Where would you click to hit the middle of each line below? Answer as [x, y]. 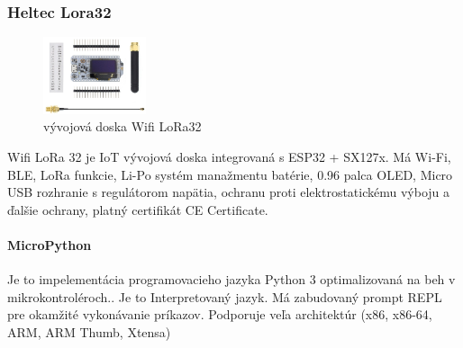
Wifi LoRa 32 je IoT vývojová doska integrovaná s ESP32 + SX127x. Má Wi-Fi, [229, 157]
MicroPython [50, 244]
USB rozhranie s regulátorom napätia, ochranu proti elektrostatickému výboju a [229, 192]
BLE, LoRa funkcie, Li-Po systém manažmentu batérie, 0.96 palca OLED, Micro [230, 174]
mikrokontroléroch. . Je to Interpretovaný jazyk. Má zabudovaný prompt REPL [225, 296]
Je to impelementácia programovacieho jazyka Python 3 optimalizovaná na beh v [231, 279]
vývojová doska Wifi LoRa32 [123, 126]
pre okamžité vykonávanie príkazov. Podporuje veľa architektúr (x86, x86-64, [220, 314]
